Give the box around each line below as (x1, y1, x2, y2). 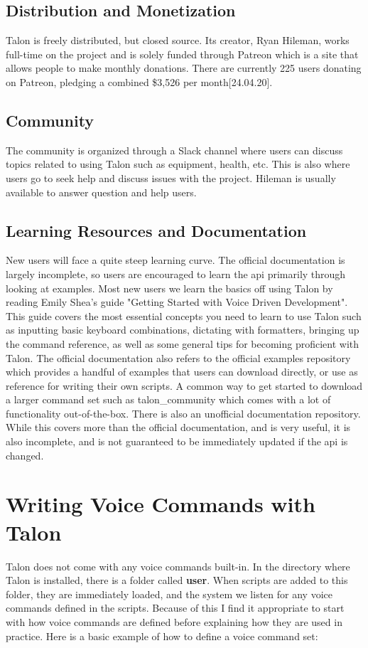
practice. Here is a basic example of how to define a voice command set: (6, 628, 318, 643)
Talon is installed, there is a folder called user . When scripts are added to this (6, 573, 348, 588)
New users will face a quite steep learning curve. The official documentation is (6, 253, 345, 267)
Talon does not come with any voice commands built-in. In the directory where (6, 558, 350, 573)
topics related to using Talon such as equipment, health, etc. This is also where (6, 156, 350, 171)
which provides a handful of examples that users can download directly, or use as (6, 364, 358, 379)
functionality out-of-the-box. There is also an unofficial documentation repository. (6, 405, 361, 420)
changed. (6, 447, 44, 462)
